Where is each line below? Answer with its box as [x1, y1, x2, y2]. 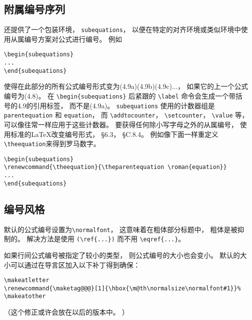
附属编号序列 [4, 1, 65, 17]
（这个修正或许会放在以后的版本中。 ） [4, 307, 129, 317]
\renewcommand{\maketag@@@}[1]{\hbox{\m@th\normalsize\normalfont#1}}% [4, 285, 241, 292]
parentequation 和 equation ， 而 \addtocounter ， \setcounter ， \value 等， [4, 110, 249, 120]
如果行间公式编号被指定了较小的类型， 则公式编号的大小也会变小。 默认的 [4, 250, 240, 260]
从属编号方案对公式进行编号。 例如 [10, 34, 122, 44]
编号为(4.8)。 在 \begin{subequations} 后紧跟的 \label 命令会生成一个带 [4, 91, 236, 101]
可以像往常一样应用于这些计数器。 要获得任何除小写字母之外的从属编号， [4, 119, 238, 129]
